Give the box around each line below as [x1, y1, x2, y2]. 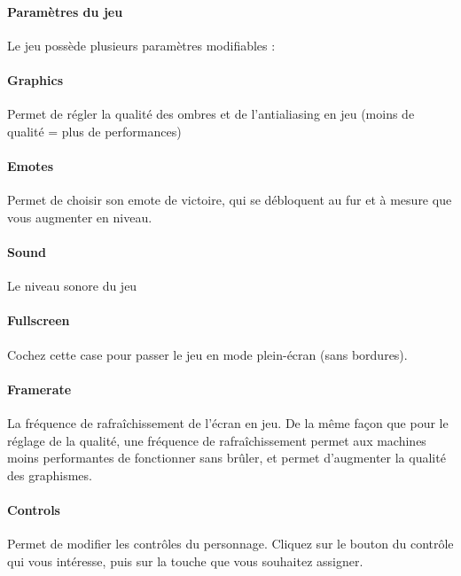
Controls [7, 500, 60, 518]
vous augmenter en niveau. [7, 207, 152, 226]
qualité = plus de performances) [7, 121, 182, 140]
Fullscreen [7, 311, 70, 330]
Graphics [7, 70, 63, 89]
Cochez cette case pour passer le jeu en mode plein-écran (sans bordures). [7, 345, 408, 363]
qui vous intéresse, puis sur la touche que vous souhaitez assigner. [7, 551, 363, 570]
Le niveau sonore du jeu [7, 276, 137, 295]
